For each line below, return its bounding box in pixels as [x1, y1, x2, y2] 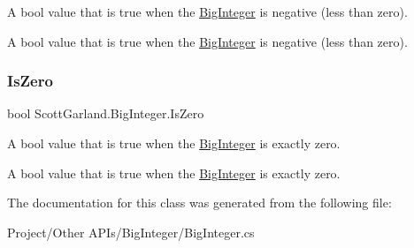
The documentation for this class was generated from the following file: [7, 193, 392, 212]
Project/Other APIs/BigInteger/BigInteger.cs [7, 222, 255, 241]
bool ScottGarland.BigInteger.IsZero [7, 104, 204, 123]
